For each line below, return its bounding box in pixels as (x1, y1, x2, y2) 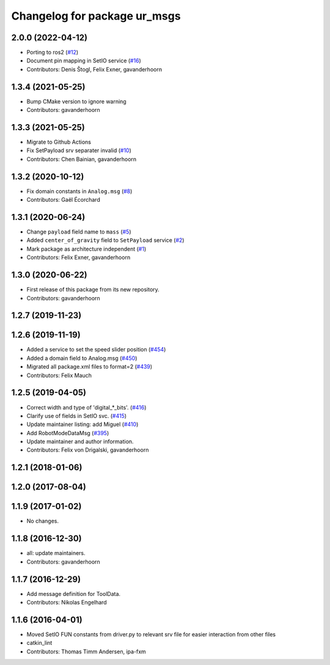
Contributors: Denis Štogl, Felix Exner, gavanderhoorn (26, 65, 162, 73)
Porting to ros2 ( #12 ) (26, 49, 79, 56)
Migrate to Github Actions (26, 138, 92, 146)
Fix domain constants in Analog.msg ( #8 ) (26, 187, 133, 195)
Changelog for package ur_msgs (11, 9, 181, 23)
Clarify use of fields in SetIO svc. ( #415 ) (26, 412, 127, 419)
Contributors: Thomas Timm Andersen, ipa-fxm (26, 648, 146, 655)
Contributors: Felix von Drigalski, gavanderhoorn (26, 446, 149, 454)
